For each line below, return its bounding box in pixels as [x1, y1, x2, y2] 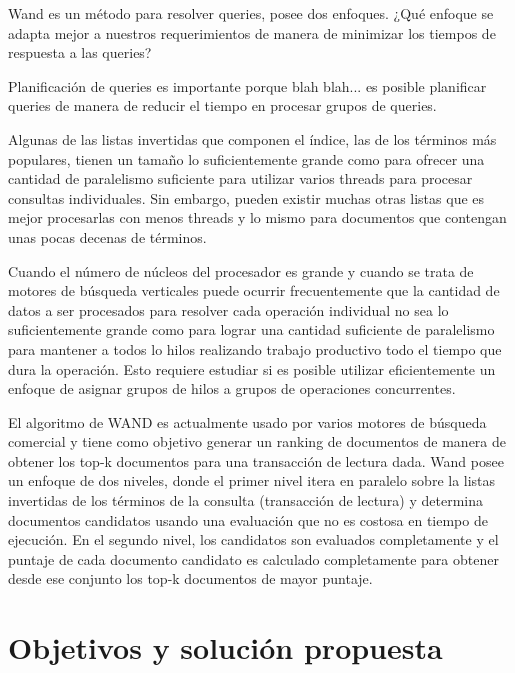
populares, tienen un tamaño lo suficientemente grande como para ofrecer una [8, 148, 485, 169]
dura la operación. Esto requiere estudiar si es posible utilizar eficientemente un [8, 358, 496, 379]
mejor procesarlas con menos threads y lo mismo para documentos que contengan [8, 207, 507, 228]
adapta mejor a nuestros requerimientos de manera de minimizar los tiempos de [8, 22, 496, 43]
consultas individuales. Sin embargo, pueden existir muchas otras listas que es [8, 187, 485, 208]
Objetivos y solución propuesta [8, 627, 443, 668]
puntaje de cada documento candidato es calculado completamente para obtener [8, 548, 499, 569]
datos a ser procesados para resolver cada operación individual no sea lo [8, 299, 449, 320]
